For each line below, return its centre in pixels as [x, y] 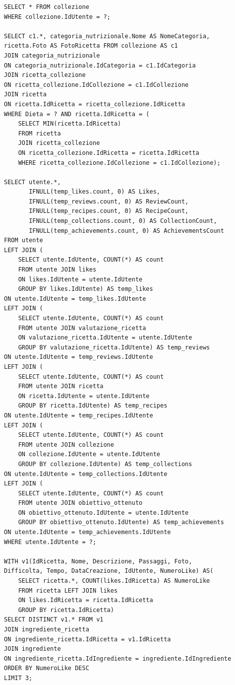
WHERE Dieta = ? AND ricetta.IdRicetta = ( [77, 114]
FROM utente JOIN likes [57, 270]
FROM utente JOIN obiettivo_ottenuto [80, 503]
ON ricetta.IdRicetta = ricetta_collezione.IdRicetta [95, 104]
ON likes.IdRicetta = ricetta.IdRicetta [86, 600]
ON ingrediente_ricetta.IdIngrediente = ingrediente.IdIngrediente [118, 658]
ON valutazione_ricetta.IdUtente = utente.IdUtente [105, 338]
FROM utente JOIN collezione [66, 445]
